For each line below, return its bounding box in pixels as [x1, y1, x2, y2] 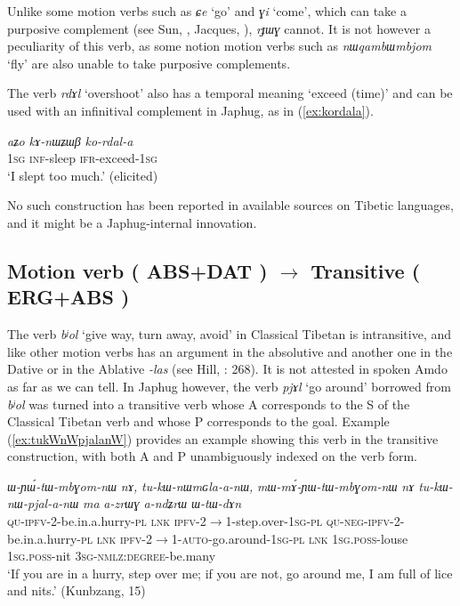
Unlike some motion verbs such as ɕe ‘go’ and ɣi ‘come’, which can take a [7, 2, 407, 20]
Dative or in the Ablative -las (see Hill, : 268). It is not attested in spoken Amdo [7, 360, 448, 378]
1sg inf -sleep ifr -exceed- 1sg [7, 149, 157, 167]
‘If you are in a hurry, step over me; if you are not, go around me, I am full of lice [7, 563, 453, 582]
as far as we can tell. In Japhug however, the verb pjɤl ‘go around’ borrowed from [7, 376, 451, 395]
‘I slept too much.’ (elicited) [7, 166, 158, 184]
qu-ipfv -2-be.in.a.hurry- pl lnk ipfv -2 [7, 512, 206, 530]
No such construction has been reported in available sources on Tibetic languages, [7, 196, 454, 214]
